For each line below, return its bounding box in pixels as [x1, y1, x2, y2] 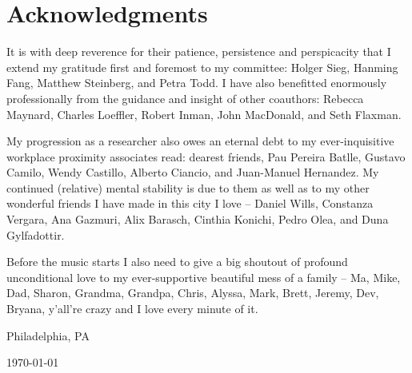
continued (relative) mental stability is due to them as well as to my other [6, 179, 370, 196]
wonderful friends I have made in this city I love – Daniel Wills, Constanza [6, 195, 374, 212]
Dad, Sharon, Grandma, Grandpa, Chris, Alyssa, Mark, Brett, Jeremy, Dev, [6, 284, 379, 301]
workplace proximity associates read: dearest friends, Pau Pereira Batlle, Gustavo [6, 148, 406, 165]
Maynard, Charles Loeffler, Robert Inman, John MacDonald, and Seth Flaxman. [6, 105, 402, 122]
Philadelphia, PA [6, 327, 90, 343]
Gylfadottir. [6, 226, 65, 243]
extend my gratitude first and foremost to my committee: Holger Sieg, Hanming [6, 58, 398, 75]
